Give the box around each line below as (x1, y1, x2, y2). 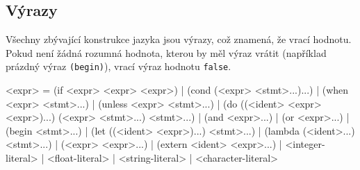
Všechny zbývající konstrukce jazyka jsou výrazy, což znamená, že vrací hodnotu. (6, 32, 352, 46)
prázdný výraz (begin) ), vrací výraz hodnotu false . (6, 59, 231, 74)
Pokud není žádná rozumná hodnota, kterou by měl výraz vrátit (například (6, 45, 327, 60)
